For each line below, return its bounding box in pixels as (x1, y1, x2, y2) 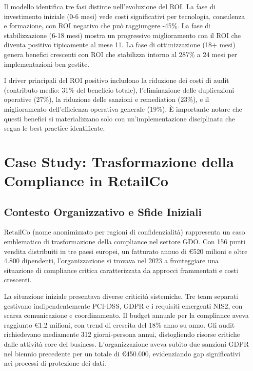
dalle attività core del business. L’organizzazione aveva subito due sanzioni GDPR (4, 339, 249, 349)
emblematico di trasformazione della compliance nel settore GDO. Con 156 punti (4, 236, 246, 247)
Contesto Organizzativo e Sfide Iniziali (4, 204, 202, 219)
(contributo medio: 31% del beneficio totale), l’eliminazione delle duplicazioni (4, 84, 234, 95)
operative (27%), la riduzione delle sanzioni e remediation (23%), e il (4, 94, 209, 104)
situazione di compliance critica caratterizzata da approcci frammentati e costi (4, 265, 238, 275)
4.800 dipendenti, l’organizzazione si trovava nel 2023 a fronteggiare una (4, 255, 219, 266)
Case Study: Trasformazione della (4, 151, 234, 171)
